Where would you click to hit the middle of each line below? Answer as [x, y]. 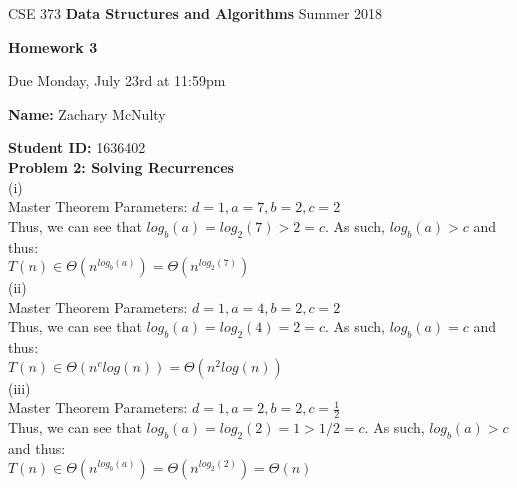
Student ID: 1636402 [77, 147]
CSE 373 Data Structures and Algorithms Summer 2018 [195, 13]
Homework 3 [53, 46]
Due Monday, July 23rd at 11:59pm [117, 80]
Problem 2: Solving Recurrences [121, 166]
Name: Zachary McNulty [87, 113]
